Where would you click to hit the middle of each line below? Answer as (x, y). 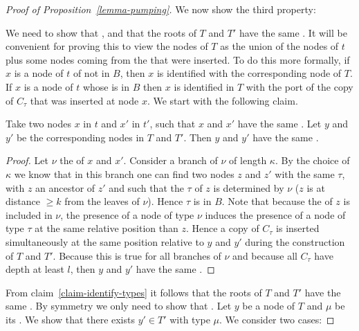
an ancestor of (65, 187)
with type (190, 319)
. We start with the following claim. (222, 100)
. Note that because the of (277, 201)
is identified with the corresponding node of (249, 73)
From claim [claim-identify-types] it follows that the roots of (134, 292)
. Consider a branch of (171, 160)
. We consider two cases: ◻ (277, 319)
